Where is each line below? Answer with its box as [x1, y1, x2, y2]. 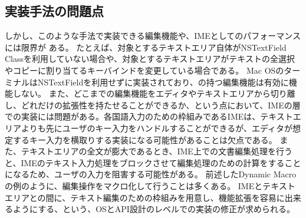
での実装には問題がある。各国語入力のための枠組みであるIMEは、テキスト [5, 110, 293, 123]
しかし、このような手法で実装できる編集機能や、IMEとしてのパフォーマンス [5, 29, 301, 42]
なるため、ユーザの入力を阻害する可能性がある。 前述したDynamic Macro [12, 168, 297, 180]
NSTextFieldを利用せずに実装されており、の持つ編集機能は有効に [37, 75, 289, 88]
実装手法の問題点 [5, 2, 104, 20]
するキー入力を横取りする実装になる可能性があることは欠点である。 [12, 133, 277, 146]
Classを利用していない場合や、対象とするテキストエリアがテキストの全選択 [5, 52, 295, 65]
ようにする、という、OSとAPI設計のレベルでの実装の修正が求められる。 [12, 203, 295, 215]
